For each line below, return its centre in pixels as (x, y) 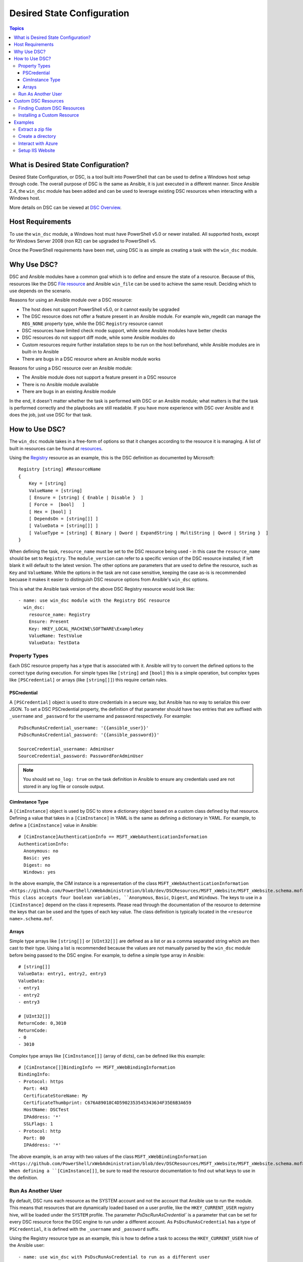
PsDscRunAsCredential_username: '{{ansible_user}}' (84, 728)
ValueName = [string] (56, 490)
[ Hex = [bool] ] (50, 512)
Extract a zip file (35, 129)
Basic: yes (37, 858)
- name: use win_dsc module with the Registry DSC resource (94, 600)
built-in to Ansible (40, 352)
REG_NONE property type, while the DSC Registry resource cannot (92, 324)
